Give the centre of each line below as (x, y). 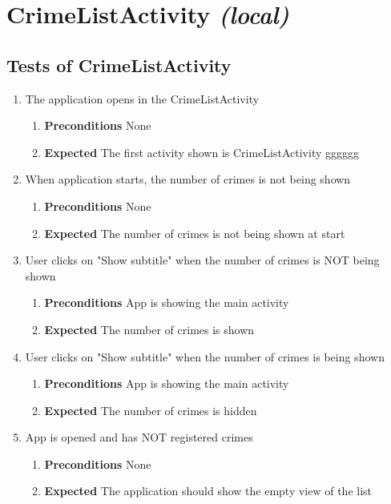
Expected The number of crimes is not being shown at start (195, 233)
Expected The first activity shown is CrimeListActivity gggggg (202, 152)
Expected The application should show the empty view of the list (208, 491)
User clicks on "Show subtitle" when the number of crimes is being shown (205, 356)
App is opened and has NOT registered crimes (139, 437)
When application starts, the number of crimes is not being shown (188, 179)
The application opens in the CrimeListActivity (142, 98)
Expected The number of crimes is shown (149, 329)
